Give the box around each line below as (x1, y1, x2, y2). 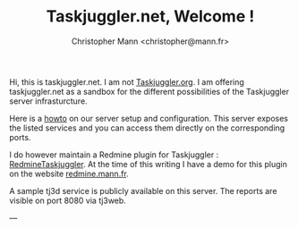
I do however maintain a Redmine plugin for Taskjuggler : (9, 149, 219, 160)
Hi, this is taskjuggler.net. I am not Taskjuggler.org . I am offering (9, 76, 244, 87)
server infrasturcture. (9, 96, 88, 106)
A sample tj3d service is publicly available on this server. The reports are (9, 185, 277, 196)
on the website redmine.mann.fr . (9, 168, 130, 179)
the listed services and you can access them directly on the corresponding (9, 122, 285, 133)
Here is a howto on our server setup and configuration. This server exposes (9, 113, 289, 123)
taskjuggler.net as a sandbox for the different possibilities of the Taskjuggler (9, 86, 289, 97)
